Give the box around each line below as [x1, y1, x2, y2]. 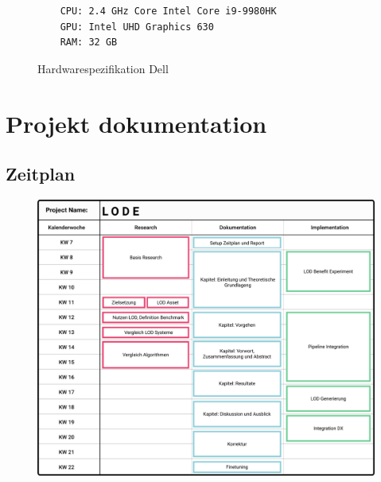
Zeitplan [6, 161, 76, 186]
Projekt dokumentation [6, 107, 267, 139]
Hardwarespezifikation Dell [37, 60, 169, 76]
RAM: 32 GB [60, 37, 118, 49]
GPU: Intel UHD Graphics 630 [60, 21, 214, 33]
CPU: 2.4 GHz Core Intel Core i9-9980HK [60, 6, 277, 17]
